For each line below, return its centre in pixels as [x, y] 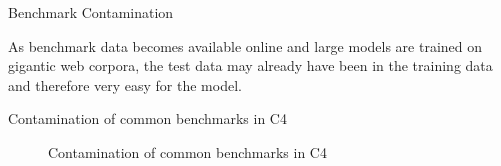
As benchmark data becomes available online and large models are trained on [245, 45]
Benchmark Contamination [91, 12]
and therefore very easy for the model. [125, 84]
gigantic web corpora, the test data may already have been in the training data [250, 65]
